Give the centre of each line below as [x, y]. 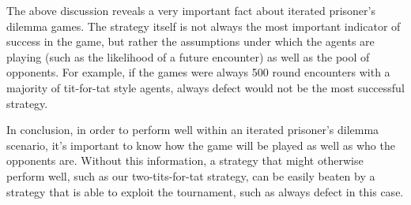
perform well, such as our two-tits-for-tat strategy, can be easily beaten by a [191, 175]
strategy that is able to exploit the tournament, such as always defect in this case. [205, 191]
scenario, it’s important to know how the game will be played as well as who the [201, 145]
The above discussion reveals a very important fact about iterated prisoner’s [191, 10]
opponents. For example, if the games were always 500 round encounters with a [198, 72]
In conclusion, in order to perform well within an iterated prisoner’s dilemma [193, 130]
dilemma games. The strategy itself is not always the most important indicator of [204, 26]
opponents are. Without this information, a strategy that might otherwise [185, 160]
